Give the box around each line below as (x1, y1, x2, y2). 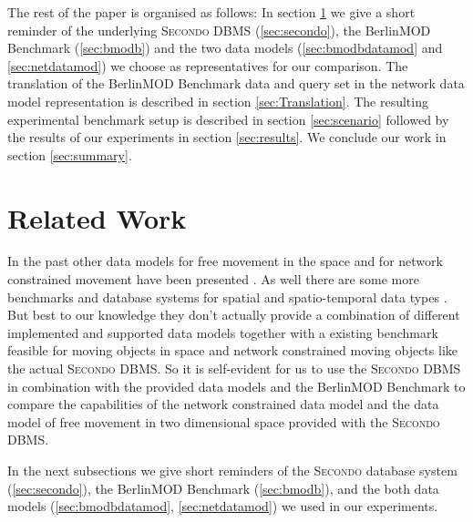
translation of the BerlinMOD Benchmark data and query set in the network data (7, 74, 465, 93)
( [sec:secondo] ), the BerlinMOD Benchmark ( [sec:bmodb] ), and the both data (7, 478, 439, 497)
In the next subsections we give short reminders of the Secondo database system (7, 461, 458, 479)
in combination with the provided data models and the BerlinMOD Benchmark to (7, 376, 466, 395)
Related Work (7, 199, 187, 236)
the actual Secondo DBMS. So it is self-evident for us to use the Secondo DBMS (7, 359, 461, 378)
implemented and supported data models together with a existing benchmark (7, 322, 438, 342)
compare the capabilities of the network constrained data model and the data (7, 394, 439, 414)
